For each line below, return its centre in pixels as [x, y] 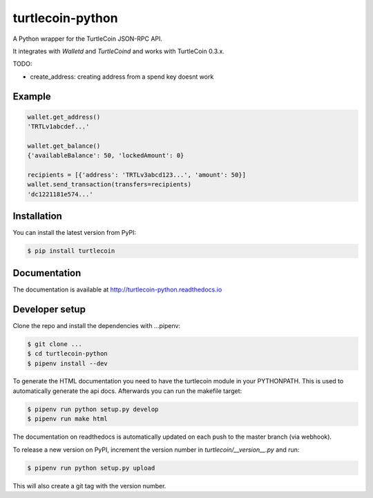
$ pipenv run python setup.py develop [93, 409]
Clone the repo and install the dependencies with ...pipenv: [97, 325]
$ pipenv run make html [68, 419]
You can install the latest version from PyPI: [75, 233]
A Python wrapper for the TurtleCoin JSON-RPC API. [87, 39]
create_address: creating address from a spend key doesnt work [122, 77]
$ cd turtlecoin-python [68, 354]
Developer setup [49, 309]
